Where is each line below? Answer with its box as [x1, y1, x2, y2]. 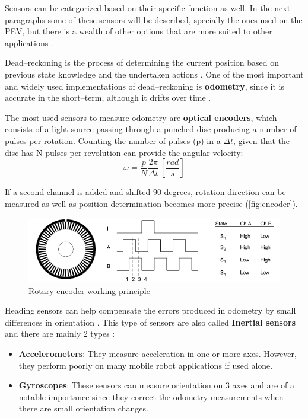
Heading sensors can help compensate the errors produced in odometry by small [5, 304, 296, 317]
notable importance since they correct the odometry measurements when [18, 390, 284, 403]
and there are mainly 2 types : [5, 327, 115, 340]
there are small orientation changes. [18, 402, 148, 414]
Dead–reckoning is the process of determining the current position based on [5, 56, 279, 69]
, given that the [233, 134, 290, 146]
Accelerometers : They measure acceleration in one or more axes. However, [18, 347, 297, 359]
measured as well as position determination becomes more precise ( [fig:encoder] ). [5, 197, 298, 209]
